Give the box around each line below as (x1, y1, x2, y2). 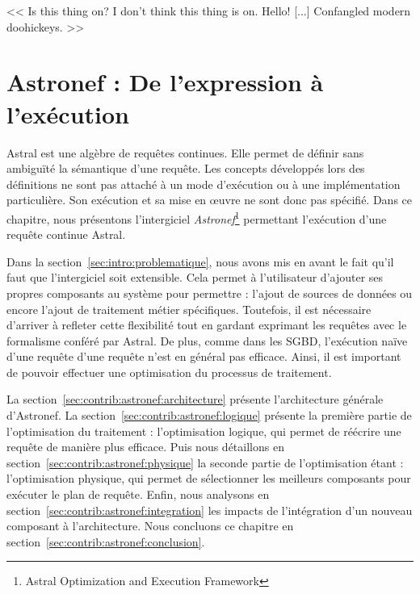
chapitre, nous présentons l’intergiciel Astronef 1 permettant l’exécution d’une (6, 207, 387, 227)
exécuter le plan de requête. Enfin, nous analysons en (6, 486, 270, 503)
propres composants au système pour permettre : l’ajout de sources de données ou (6, 284, 413, 301)
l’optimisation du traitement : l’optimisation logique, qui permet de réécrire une (6, 422, 401, 439)
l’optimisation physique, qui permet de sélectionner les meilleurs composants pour (6, 470, 411, 487)
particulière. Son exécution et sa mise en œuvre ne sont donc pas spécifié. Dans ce (6, 191, 412, 208)
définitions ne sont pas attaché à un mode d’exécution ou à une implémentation (6, 175, 401, 192)
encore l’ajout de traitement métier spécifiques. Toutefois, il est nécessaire (6, 300, 372, 317)
